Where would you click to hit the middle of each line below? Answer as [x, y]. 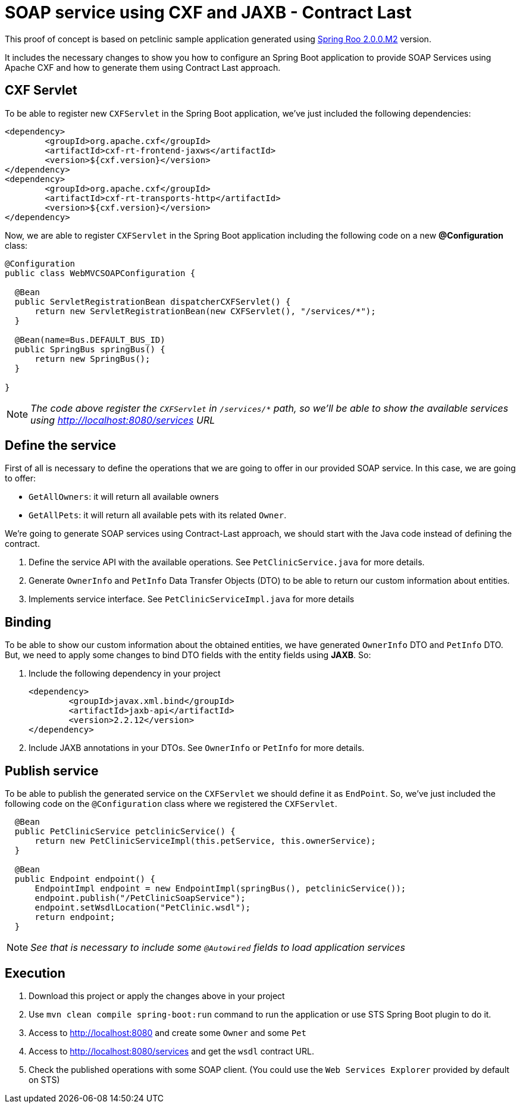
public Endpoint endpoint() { [85, 879]
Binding [28, 622]
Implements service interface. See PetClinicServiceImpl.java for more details [192, 599]
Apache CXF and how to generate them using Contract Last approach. [143, 67]
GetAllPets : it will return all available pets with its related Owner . [158, 515]
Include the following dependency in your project [125, 674]
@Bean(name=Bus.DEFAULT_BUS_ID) [90, 339]
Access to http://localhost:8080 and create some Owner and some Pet [167, 1032]
